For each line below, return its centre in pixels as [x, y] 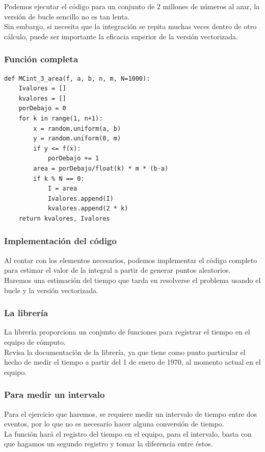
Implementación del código [60, 241]
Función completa [41, 59]
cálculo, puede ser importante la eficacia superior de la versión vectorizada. [121, 36]
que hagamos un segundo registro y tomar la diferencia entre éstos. [109, 444]
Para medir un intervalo [55, 395]
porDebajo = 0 [42, 109]
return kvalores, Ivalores [64, 218]
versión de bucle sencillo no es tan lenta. [67, 16]
